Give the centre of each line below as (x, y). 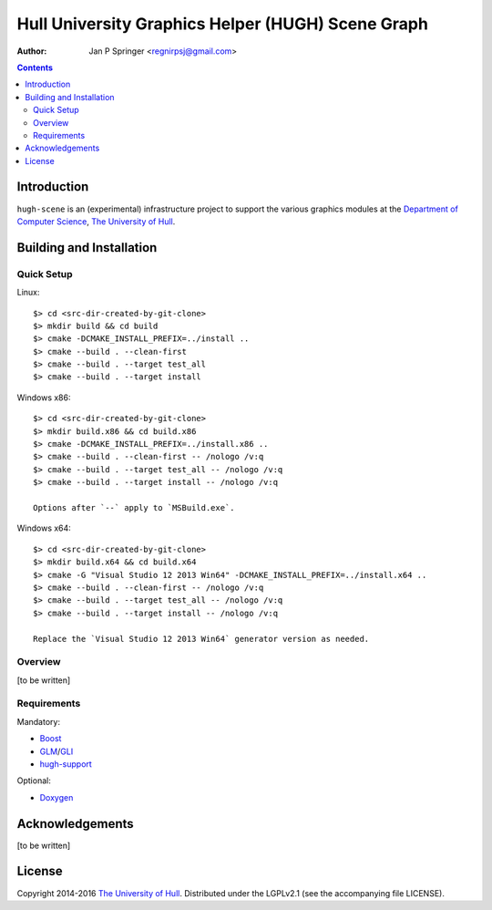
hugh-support (66, 764)
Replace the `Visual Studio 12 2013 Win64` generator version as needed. (201, 639)
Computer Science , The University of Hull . (96, 221)
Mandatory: (39, 721)
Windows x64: (44, 528)
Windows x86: (44, 398)
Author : (32, 51)
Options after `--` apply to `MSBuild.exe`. (134, 507)
